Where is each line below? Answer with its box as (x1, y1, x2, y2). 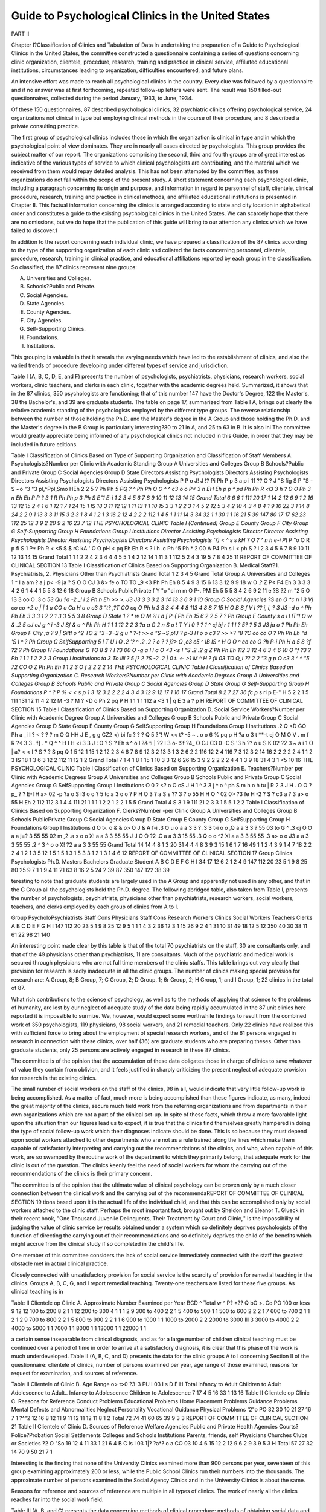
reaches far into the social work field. (11, 1496, 104, 1503)
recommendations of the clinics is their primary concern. (11, 1170, 152, 1178)
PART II (11, 30, 30, 37)
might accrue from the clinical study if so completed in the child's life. (11, 1240, 185, 1248)
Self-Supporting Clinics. (26, 325, 86, 333)
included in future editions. (11, 440, 78, 448)
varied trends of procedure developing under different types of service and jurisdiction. (11, 362, 229, 369)
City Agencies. (26, 317, 63, 324)
